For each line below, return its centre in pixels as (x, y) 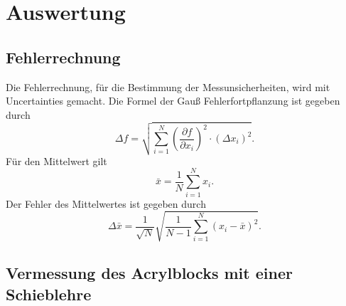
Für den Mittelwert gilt (56, 160)
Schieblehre (49, 294)
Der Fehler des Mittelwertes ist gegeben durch (106, 203)
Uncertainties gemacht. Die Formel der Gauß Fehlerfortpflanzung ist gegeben (173, 101)
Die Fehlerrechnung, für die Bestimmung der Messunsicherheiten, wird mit (168, 86)
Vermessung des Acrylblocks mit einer (149, 273)
